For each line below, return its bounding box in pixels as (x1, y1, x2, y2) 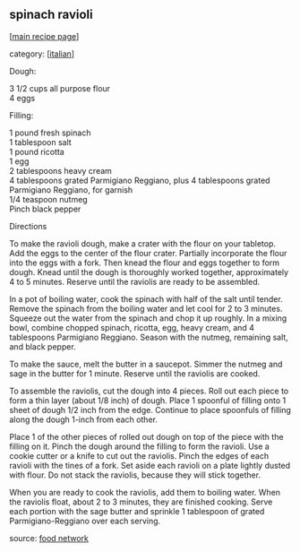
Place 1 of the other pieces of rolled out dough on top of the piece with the (9, 431, 284, 442)
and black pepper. (9, 341, 76, 352)
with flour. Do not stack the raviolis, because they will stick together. (9, 470, 261, 480)
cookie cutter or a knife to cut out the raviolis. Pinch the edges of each (9, 450, 270, 461)
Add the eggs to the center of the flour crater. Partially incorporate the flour (9, 247, 287, 258)
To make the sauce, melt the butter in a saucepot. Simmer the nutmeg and (9, 358, 283, 369)
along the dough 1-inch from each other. (9, 414, 159, 425)
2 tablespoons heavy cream (9, 165, 112, 176)
